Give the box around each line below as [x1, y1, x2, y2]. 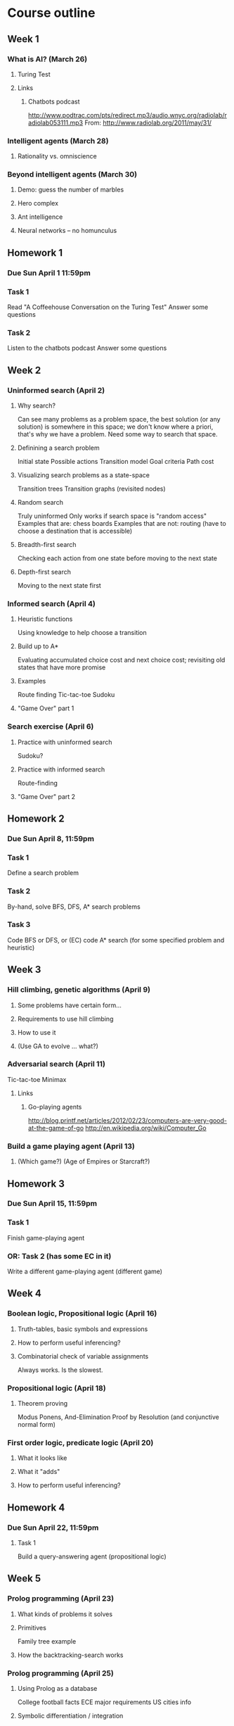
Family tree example [17, 1637, 77, 1645]
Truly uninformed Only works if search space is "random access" [17, 512, 207, 520]
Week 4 [7, 1287, 42, 1299]
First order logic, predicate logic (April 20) [7, 1437, 154, 1447]
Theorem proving [17, 1399, 68, 1408]
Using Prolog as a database [17, 1684, 98, 1692]
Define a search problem [7, 869, 79, 877]
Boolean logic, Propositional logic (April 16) [7, 1309, 157, 1318]
